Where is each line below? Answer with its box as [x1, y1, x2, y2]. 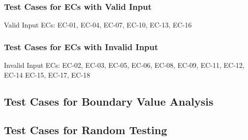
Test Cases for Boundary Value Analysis [4, 93, 214, 109]
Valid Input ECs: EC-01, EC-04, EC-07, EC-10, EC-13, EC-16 [4, 20, 192, 30]
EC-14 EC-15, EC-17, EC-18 [4, 69, 90, 80]
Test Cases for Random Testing [4, 122, 167, 138]
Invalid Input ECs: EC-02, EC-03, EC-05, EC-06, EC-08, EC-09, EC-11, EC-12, [4, 60, 245, 70]
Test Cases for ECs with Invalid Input [4, 40, 158, 53]
